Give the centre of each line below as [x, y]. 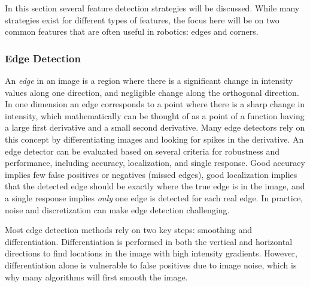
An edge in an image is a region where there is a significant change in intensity [149, 80]
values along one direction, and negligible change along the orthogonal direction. [152, 92]
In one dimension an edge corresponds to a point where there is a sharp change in [155, 104]
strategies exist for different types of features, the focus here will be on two [142, 19]
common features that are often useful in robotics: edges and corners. [132, 31]
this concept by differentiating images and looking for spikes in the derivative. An [154, 139]
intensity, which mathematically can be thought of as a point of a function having [155, 115]
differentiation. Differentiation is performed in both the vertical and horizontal [149, 241]
